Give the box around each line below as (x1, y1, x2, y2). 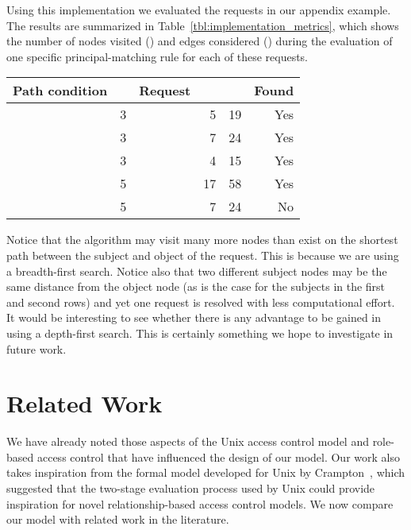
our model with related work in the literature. (6, 511, 229, 528)
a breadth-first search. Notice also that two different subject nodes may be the (6, 262, 387, 279)
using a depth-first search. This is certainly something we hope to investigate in (6, 324, 394, 341)
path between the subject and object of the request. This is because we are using (6, 246, 399, 263)
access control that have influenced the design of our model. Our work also (36, 448, 400, 465)
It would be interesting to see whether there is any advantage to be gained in (6, 309, 382, 326)
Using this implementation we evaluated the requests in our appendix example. (6, 2, 391, 17)
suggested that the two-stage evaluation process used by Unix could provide (6, 480, 375, 497)
